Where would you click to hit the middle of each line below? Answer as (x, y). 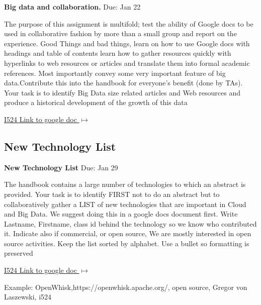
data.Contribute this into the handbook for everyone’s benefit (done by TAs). (123, 83)
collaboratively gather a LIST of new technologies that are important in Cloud (125, 204)
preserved (19, 253)
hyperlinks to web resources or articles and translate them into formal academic (127, 63)
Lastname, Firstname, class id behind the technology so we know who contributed (130, 223)
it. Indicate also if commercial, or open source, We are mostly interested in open (128, 233)
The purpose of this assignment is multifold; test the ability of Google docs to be (129, 23)
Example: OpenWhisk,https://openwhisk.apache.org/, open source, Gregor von (126, 287)
